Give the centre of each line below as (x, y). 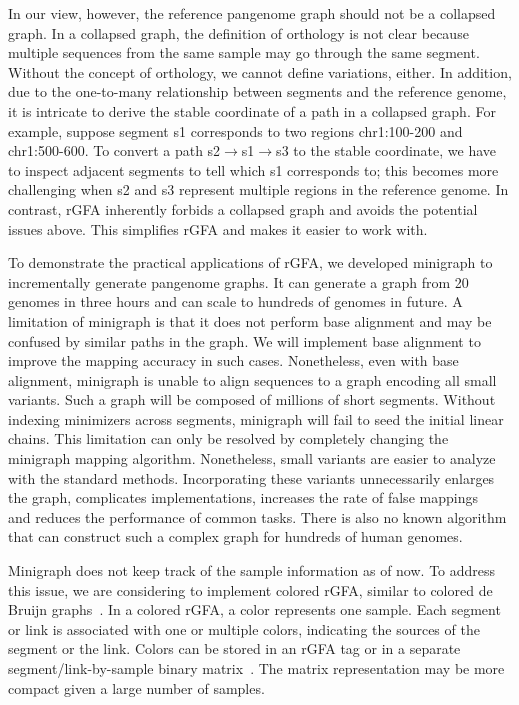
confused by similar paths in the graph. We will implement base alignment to (244, 340)
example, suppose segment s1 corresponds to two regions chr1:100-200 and (235, 130)
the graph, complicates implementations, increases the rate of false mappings (243, 497)
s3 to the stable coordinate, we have (386, 150)
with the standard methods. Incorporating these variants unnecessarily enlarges (251, 477)
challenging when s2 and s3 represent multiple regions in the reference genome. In (258, 189)
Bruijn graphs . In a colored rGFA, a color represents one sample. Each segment (254, 609)
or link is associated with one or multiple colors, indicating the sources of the (244, 628)
